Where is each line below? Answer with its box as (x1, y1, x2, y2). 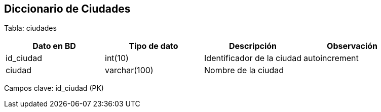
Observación (327, 41, 378, 51)
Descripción (229, 41, 277, 51)
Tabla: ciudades (4, 24, 57, 33)
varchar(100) (105, 65, 154, 76)
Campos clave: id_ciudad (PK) (4, 84, 104, 93)
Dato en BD (32, 41, 76, 51)
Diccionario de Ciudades (4, 3, 131, 15)
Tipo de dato (129, 41, 178, 51)
